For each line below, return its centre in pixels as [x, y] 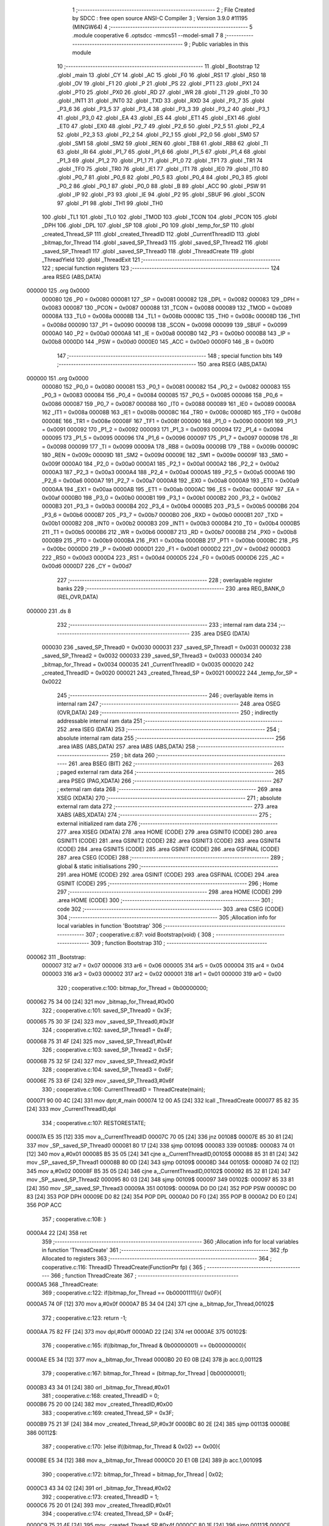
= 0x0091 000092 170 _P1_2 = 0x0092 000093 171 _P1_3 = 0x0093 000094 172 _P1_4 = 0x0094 [162, 429]
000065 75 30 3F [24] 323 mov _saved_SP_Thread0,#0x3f [100, 1021]
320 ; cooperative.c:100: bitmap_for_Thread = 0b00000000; [133, 988]
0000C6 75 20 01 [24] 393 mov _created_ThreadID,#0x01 [99, 1505]
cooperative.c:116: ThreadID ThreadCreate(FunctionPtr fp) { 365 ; [124, 1267]
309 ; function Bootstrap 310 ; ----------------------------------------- [179, 943]
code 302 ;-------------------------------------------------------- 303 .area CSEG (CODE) [170, 909]
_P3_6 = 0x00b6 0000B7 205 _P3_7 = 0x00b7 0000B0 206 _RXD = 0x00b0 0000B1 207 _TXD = [162, 515]
